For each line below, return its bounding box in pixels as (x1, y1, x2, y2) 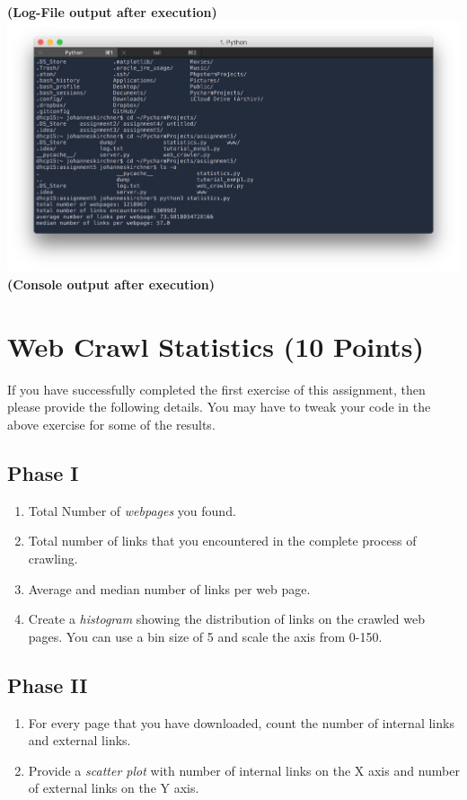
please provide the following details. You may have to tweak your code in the (7, 397, 431, 416)
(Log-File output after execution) (7, 3, 217, 21)
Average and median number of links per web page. (28, 579, 311, 598)
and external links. (28, 731, 131, 750)
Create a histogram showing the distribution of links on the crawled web (28, 609, 425, 628)
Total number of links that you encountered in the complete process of (28, 531, 417, 550)
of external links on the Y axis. (28, 778, 199, 797)
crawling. (28, 548, 78, 567)
